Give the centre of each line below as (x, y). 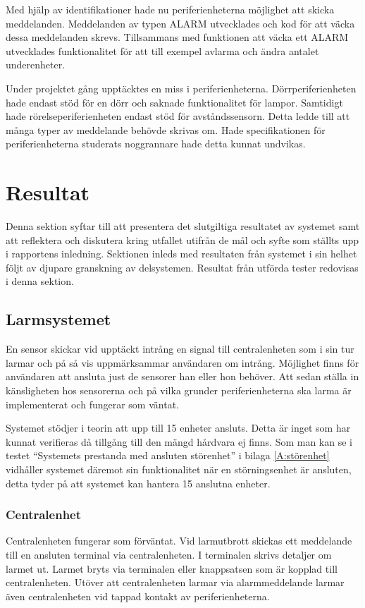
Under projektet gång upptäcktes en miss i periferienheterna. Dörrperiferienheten (181, 88)
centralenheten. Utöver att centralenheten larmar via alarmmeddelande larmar (175, 582)
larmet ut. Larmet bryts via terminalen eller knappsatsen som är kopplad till (172, 568)
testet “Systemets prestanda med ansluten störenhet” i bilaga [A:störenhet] (168, 455)
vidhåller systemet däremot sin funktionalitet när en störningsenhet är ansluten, (179, 469)
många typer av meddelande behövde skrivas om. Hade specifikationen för (166, 129)
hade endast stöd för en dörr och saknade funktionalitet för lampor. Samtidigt (174, 102)
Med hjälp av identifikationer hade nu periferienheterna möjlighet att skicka (170, 9)
